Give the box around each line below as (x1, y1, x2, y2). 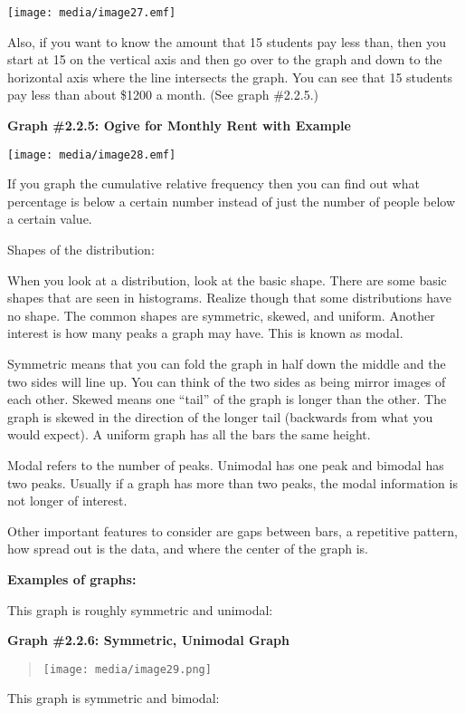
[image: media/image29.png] (43, 662, 212, 676)
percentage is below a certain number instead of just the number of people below (7, 191, 456, 210)
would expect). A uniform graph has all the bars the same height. (7, 425, 371, 444)
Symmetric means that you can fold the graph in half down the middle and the (7, 354, 446, 373)
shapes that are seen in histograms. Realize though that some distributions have (7, 288, 451, 307)
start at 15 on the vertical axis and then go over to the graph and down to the (7, 50, 442, 69)
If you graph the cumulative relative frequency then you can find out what (7, 174, 420, 193)
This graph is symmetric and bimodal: (7, 689, 220, 708)
